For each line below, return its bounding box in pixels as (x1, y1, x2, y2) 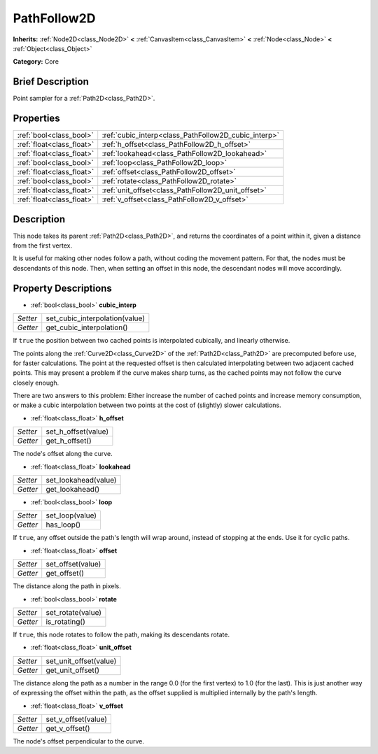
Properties (13, 113, 60, 125)
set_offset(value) (45, 560, 101, 569)
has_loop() (45, 520, 81, 529)
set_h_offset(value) (45, 427, 109, 436)
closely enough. (13, 378, 59, 387)
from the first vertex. (13, 241, 73, 250)
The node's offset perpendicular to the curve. (13, 737, 145, 745)
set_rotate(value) (45, 607, 101, 617)
